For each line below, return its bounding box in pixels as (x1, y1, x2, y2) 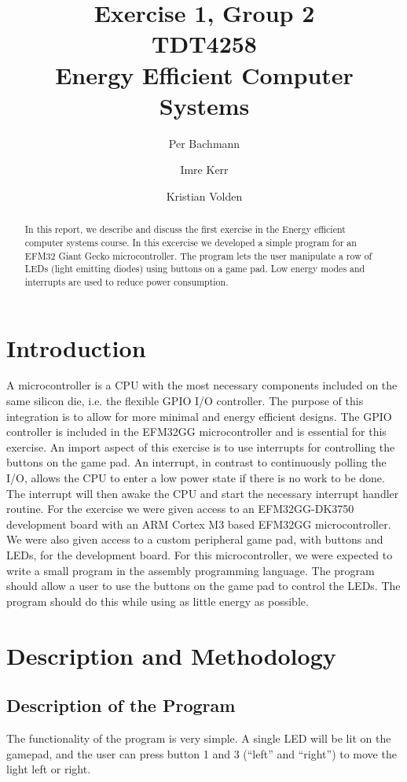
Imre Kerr (180, 161, 229, 178)
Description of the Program (6, 693, 236, 717)
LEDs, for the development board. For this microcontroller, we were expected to (6, 547, 393, 563)
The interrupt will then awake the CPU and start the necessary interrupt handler (6, 485, 399, 501)
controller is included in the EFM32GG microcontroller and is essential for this (6, 423, 387, 440)
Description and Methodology (6, 639, 336, 671)
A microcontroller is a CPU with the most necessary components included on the (6, 377, 398, 393)
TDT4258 (152, 28, 257, 60)
